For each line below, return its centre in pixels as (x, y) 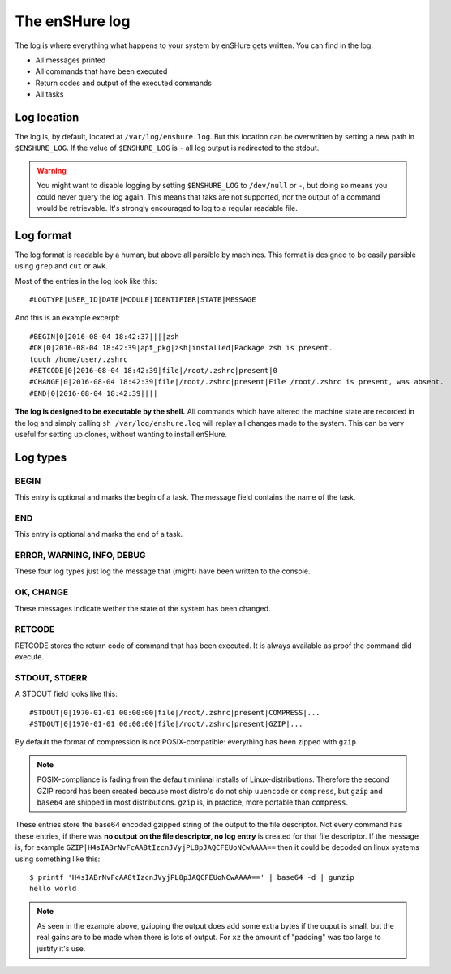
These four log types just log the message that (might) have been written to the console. (163, 571)
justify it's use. (61, 948)
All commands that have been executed (101, 71)
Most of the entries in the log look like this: (86, 281)
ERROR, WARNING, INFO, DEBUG (80, 556)
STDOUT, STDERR (51, 677)
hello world (53, 889)
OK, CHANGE (42, 592)
